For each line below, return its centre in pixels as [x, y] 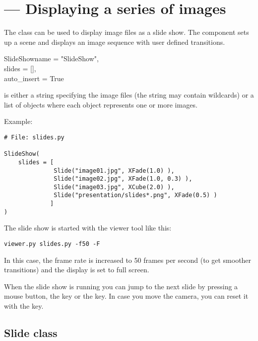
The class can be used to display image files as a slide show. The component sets [127, 32]
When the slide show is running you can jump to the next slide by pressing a [121, 286]
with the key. [24, 306]
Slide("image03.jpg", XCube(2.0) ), [114, 187]
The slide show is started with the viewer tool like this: [88, 228]
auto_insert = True [34, 78]
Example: [18, 121]
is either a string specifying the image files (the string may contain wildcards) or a [129, 95]
